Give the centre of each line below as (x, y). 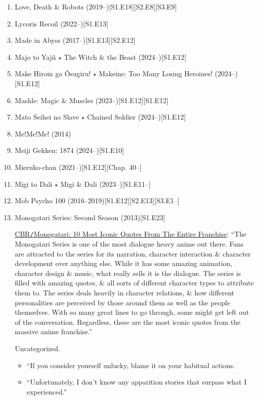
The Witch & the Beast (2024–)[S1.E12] (125, 57)
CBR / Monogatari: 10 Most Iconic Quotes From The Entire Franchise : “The (130, 234)
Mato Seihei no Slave (47, 117)
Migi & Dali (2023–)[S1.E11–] (106, 184)
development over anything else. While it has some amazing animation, (124, 263)
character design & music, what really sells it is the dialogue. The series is (128, 273)
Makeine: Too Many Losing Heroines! (155, 73)
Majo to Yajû (35, 57)
